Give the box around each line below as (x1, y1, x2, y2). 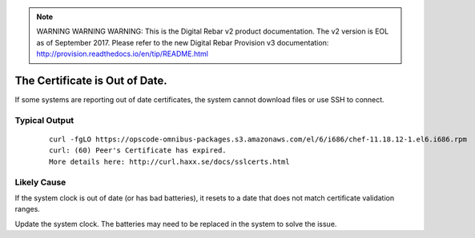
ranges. (14, 204, 40, 214)
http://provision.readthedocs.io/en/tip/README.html (36, 49, 208, 59)
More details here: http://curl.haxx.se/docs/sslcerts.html (49, 157, 290, 166)
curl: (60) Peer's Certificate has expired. (49, 146, 227, 155)
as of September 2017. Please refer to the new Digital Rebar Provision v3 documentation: (36, 38, 329, 47)
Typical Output (14, 114, 74, 125)
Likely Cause (14, 177, 66, 188)
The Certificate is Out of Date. (14, 73, 167, 87)
